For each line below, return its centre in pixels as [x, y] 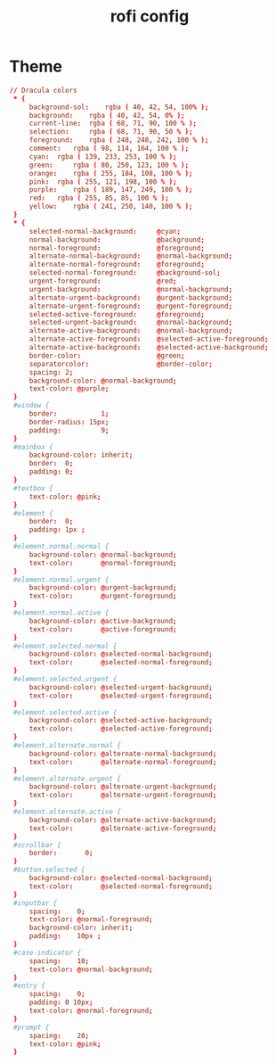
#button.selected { [49, 870]
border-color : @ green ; [107, 355]
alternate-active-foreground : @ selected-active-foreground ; [149, 339]
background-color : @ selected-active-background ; [121, 721]
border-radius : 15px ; [69, 422]
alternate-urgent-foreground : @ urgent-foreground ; [131, 306]
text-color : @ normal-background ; [91, 969]
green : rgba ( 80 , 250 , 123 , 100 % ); [109, 165]
